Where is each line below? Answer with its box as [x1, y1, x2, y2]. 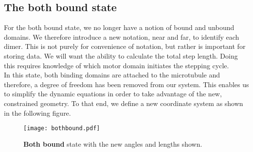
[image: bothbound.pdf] [23, 125, 100, 132]
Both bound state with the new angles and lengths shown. [23, 138, 202, 149]
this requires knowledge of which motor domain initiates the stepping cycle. [4, 60, 229, 70]
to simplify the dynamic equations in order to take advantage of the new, [4, 89, 222, 99]
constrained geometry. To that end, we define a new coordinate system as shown [4, 98, 243, 108]
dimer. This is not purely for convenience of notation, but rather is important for [4, 41, 246, 51]
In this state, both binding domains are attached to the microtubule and [4, 70, 220, 80]
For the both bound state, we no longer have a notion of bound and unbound [4, 22, 235, 32]
